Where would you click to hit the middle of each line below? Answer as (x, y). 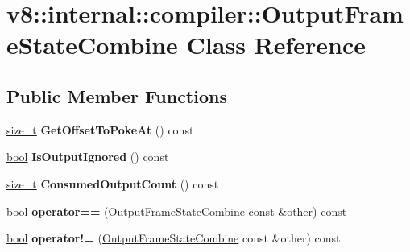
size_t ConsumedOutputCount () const (113, 183)
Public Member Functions (117, 95)
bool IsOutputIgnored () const (88, 157)
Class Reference (276, 45)
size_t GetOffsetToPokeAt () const (100, 129)
